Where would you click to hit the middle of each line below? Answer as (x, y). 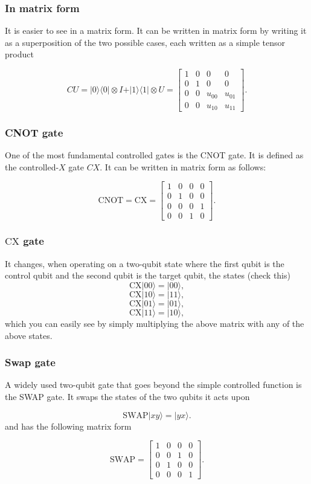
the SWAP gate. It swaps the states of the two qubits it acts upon (127, 396)
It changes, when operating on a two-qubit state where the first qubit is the (145, 263)
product (19, 54)
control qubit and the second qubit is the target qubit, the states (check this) (148, 275)
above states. (29, 335)
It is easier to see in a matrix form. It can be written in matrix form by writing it (156, 31)
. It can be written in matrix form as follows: (183, 166)
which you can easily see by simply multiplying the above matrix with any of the (155, 323)
